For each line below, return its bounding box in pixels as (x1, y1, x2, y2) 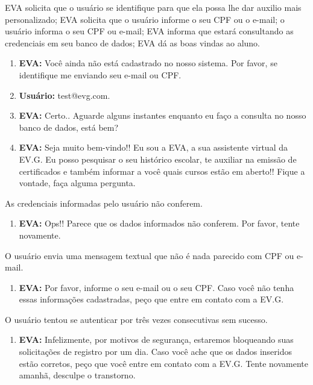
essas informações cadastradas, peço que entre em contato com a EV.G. (19, 293, 284, 305)
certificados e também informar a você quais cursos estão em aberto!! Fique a (19, 164, 305, 177)
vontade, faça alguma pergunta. (19, 177, 136, 189)
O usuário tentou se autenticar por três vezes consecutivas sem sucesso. (5, 313, 268, 325)
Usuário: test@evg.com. (19, 89, 110, 101)
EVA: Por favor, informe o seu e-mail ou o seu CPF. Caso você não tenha (19, 281, 294, 293)
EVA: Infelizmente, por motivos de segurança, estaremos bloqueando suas (19, 333, 294, 346)
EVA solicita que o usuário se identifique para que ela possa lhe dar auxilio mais (5, 1, 302, 13)
